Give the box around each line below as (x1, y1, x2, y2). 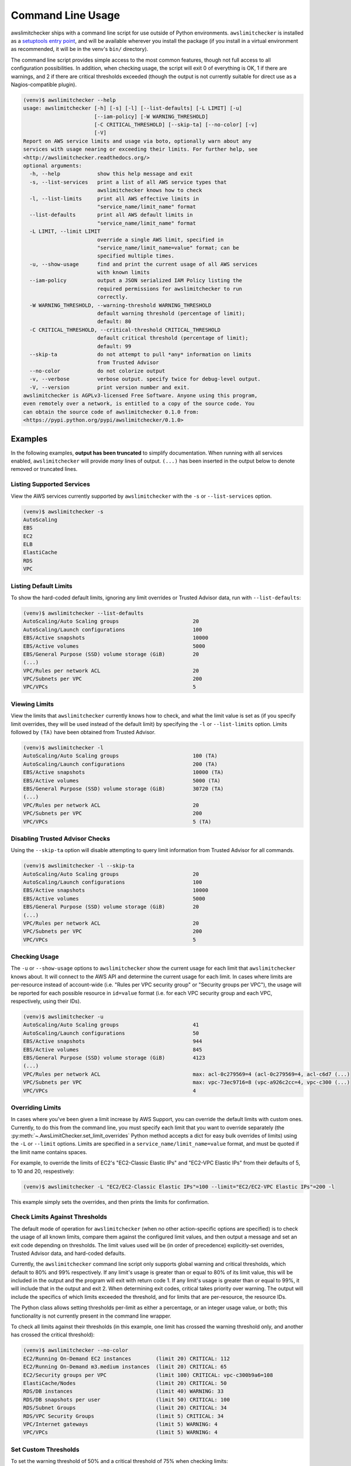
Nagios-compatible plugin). (11, 81, 77, 88)
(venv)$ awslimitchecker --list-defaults (23, 610, 144, 616)
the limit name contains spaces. (11, 1148, 88, 1155)
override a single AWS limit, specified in (97, 236, 224, 243)
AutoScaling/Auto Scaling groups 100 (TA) (23, 752, 218, 759)
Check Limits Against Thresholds (11, 1213, 108, 1221)
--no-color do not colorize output (29, 367, 166, 374)
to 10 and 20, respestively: (11, 1168, 74, 1175)
